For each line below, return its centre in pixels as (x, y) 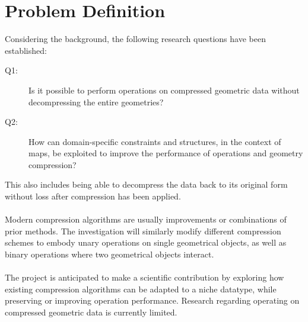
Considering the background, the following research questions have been (135, 39)
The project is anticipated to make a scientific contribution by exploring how (145, 277)
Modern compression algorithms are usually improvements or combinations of (146, 219)
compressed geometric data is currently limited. (91, 312)
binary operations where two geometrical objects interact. (109, 254)
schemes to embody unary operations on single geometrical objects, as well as (146, 242)
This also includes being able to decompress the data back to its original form (146, 184)
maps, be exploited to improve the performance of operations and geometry (166, 153)
